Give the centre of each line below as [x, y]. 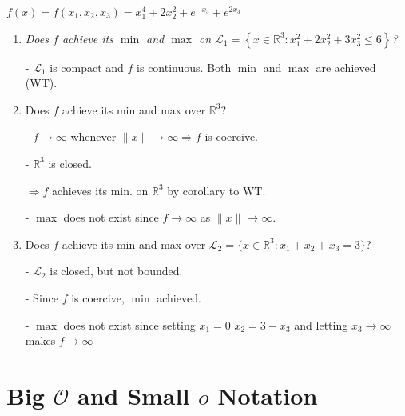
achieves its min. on [100, 190]
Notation [268, 395]
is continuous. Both [184, 67]
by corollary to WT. [216, 190]
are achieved [346, 67]
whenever [93, 136]
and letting [321, 324]
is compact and [87, 67]
